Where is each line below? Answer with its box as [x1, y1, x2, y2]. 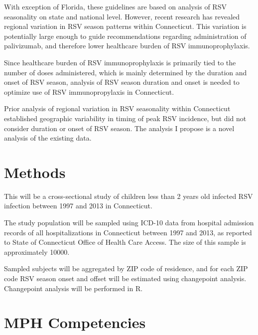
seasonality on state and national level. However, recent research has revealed [4, 11, 240, 21]
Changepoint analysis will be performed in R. [4, 283, 143, 293]
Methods [4, 162, 66, 182]
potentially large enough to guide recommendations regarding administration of [4, 30, 247, 41]
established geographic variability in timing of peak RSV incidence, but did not [4, 113, 247, 123]
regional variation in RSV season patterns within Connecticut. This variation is [4, 21, 247, 31]
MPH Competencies [4, 312, 146, 333]
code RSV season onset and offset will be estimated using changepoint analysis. [4, 273, 247, 283]
